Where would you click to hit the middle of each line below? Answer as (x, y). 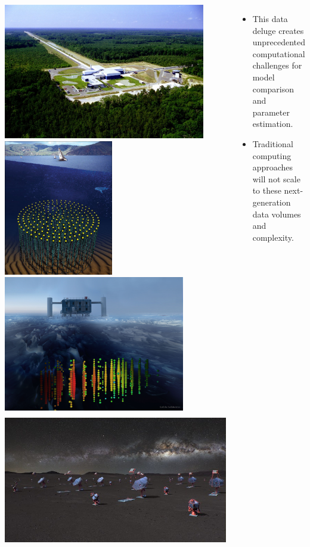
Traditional (273, 143)
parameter (271, 112)
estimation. (273, 124)
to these (267, 190)
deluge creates (278, 30)
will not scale (276, 178)
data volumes (277, 214)
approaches (273, 167)
